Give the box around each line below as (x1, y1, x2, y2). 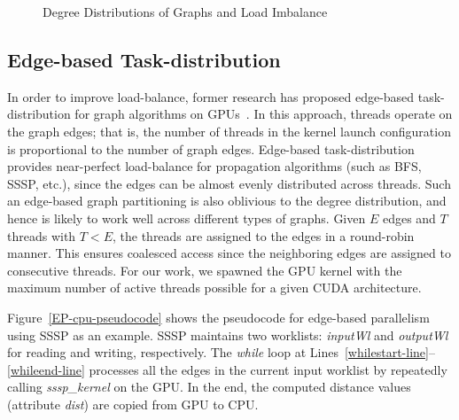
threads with (7, 226, 76, 245)
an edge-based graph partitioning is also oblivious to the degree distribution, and (7, 191, 447, 210)
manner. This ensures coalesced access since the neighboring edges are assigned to (7, 244, 451, 262)
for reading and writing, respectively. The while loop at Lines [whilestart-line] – (7, 343, 435, 362)
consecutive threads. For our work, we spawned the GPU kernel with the (7, 261, 402, 279)
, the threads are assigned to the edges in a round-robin (112, 226, 415, 245)
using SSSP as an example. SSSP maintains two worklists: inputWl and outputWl (7, 325, 448, 344)
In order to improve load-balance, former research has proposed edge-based (7, 87, 415, 105)
